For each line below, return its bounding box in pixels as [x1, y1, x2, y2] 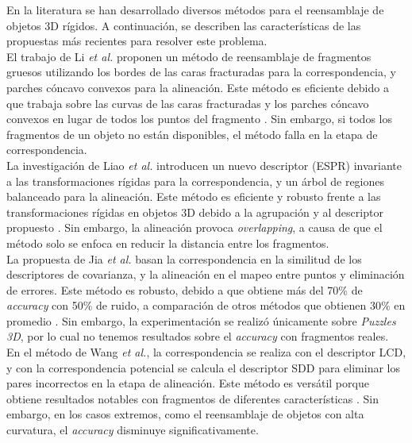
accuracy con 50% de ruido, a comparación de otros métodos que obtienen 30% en [6, 297, 406, 314]
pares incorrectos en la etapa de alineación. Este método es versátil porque [6, 375, 369, 391]
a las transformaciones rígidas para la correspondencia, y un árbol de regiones [6, 172, 385, 189]
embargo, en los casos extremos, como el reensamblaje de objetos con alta [6, 406, 364, 422]
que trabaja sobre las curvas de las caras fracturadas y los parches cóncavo [6, 94, 369, 111]
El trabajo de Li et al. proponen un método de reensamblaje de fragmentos [6, 48, 372, 64]
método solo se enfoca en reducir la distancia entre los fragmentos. [6, 234, 329, 251]
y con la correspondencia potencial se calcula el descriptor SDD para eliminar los [6, 359, 400, 376]
